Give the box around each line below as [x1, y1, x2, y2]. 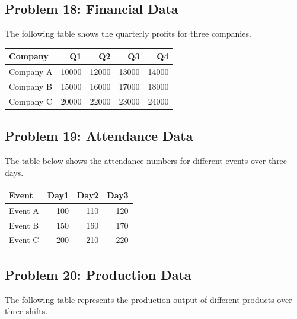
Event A [9, 204, 39, 216]
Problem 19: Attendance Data [5, 127, 193, 145]
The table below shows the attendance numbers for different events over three [5, 154, 288, 167]
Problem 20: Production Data [5, 265, 191, 283]
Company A [9, 65, 53, 78]
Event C [9, 233, 39, 246]
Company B [9, 80, 52, 92]
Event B [9, 219, 39, 231]
